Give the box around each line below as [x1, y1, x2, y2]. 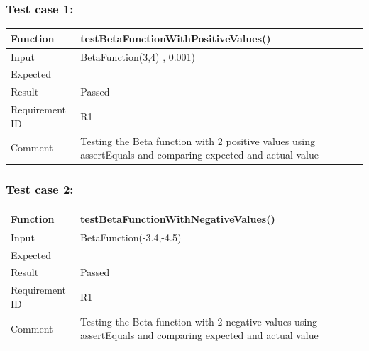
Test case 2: [6, 180, 74, 198]
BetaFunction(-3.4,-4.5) [80, 229, 182, 244]
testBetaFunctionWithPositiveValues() [80, 30, 271, 45]
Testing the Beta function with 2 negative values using [80, 313, 318, 328]
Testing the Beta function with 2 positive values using [80, 133, 315, 148]
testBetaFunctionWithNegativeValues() [80, 211, 275, 226]
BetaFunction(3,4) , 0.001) [80, 49, 196, 64]
